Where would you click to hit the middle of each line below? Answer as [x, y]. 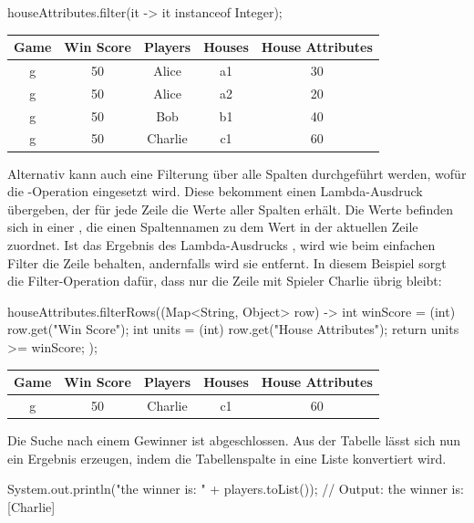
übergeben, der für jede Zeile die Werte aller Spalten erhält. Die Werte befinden [230, 209]
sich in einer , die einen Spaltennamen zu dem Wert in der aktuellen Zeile [213, 227]
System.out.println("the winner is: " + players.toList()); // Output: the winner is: [236, 489]
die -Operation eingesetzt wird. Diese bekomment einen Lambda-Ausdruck [215, 191]
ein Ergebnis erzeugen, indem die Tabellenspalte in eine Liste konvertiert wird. [227, 458]
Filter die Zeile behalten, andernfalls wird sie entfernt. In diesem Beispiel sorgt [227, 262]
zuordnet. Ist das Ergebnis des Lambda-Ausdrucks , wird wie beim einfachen [222, 244]
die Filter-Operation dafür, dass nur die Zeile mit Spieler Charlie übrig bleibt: [225, 281]
